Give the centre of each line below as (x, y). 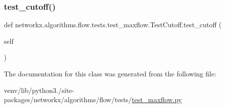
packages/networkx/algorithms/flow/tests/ (68, 99)
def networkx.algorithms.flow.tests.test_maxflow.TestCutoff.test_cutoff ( (113, 25)
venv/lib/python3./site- (39, 90)
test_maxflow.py (157, 99)
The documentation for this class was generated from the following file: (110, 73)
